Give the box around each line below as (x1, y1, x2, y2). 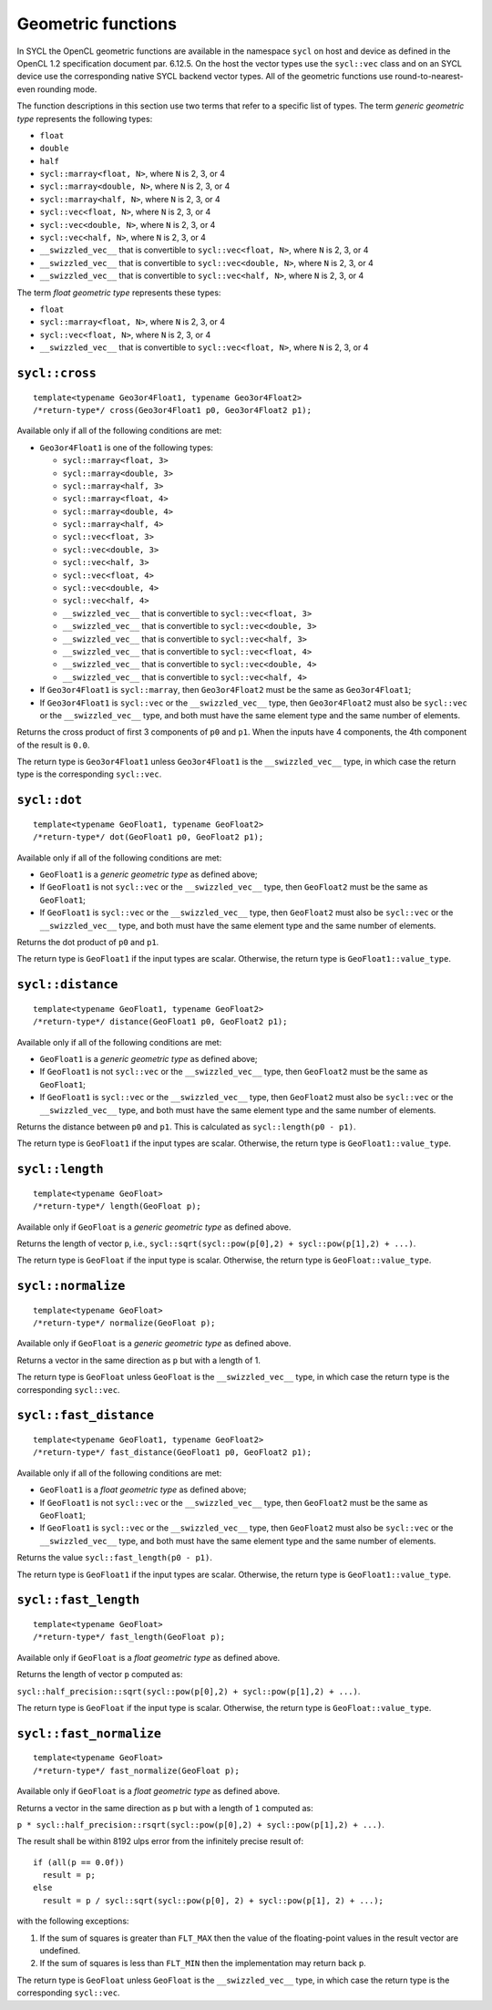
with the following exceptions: (16, 1915, 129, 1927)
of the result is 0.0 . (16, 739, 90, 750)
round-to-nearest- (395, 71, 464, 82)
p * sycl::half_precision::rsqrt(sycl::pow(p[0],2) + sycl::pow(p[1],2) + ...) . (16, 1819, 384, 1830)
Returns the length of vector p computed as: (16, 1669, 183, 1680)
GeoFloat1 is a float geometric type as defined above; (39, 1484, 247, 1495)
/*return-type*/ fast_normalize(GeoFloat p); (33, 1765, 241, 1776)
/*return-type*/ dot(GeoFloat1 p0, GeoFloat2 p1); (33, 832, 264, 842)
